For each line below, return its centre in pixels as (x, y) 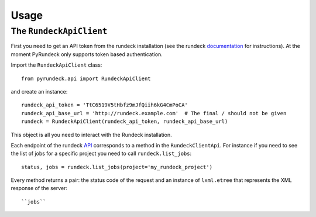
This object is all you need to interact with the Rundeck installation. (91, 135)
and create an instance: (39, 91)
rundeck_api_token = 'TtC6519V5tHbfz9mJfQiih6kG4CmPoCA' (105, 105)
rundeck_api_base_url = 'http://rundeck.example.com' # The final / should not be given (154, 113)
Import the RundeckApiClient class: (56, 65)
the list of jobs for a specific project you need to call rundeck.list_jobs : (101, 154)
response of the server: (39, 188)
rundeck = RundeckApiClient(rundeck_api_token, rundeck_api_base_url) (125, 122)
